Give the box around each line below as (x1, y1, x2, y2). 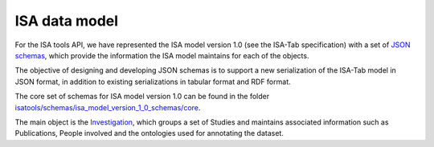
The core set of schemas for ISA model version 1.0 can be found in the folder (14, 92, 270, 101)
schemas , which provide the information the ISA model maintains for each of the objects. (14, 50, 309, 60)
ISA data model (14, 12, 119, 30)
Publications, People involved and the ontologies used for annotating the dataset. (14, 129, 285, 138)
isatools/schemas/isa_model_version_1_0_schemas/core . (14, 102, 201, 112)
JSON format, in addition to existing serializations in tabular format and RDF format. (14, 77, 291, 86)
